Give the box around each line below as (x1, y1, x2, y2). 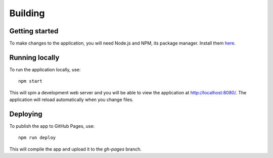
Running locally (9, 53, 60, 62)
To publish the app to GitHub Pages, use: (9, 123, 95, 129)
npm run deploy (18, 135, 56, 141)
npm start (18, 78, 42, 84)
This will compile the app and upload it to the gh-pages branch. (9, 146, 142, 152)
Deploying (9, 110, 42, 118)
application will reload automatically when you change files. (9, 96, 134, 103)
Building (9, 8, 45, 19)
